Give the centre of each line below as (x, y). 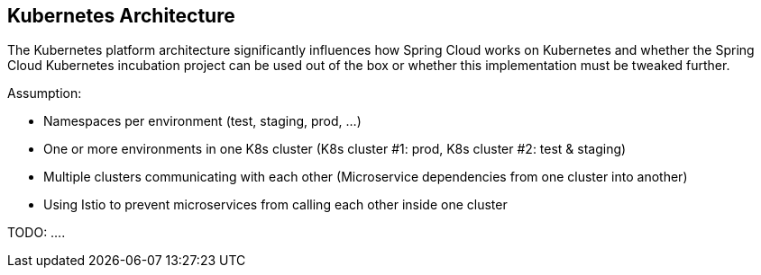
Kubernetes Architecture (121, 16)
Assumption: (45, 93)
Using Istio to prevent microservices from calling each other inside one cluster (275, 205)
